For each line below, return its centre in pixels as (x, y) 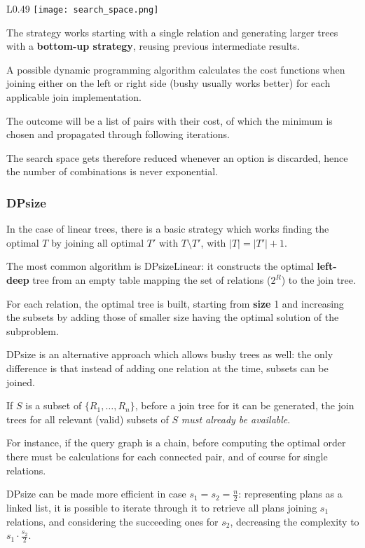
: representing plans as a (290, 494)
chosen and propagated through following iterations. (118, 134)
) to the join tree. (318, 280)
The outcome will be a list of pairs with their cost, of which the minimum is (170, 120)
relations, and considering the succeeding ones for (112, 521)
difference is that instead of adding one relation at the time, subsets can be (167, 368)
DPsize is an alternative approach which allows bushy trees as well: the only (170, 354)
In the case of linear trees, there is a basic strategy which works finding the (168, 229)
